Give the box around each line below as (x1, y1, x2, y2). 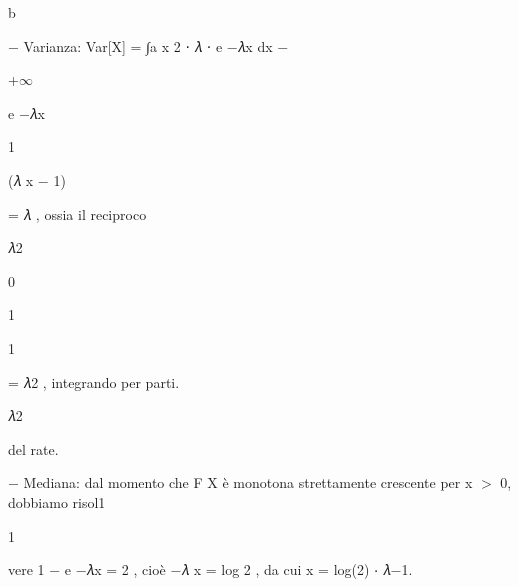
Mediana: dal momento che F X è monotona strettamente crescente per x (23, 472, 473, 493)
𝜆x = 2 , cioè (86, 559, 166, 580)
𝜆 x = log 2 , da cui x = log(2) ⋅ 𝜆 (181, 559, 391, 580)
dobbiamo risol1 (8, 491, 106, 512)
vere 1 (8, 559, 45, 580)
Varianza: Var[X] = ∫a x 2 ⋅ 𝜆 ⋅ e (23, 35, 223, 56)
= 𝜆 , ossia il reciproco (8, 203, 147, 224)
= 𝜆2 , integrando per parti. (8, 371, 180, 392)
